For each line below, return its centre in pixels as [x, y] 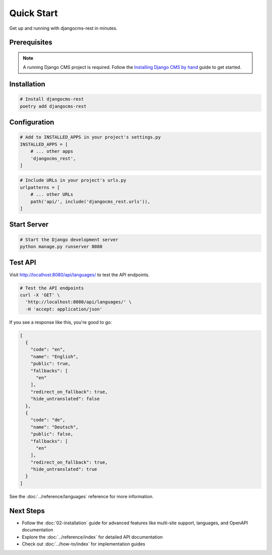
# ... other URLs [52, 194]
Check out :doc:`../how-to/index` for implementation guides [84, 544]
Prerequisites [31, 43]
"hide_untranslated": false [65, 399]
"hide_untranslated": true [64, 469]
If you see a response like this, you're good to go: [60, 322]
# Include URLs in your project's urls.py [73, 180]
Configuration [32, 123]
